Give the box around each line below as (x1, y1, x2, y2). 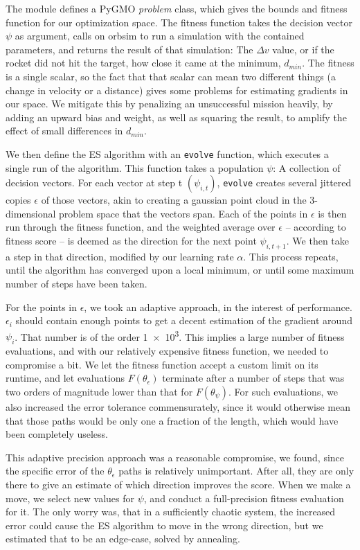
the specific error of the (6, 463, 105, 478)
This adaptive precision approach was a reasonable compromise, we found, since (6, 450, 345, 464)
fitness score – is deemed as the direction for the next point (6, 233, 257, 247)
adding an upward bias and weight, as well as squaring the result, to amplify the (6, 109, 347, 124)
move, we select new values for (6, 490, 135, 505)
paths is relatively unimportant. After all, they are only (118, 463, 354, 478)
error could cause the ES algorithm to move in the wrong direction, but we (6, 517, 323, 532)
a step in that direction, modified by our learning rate (6, 249, 234, 263)
